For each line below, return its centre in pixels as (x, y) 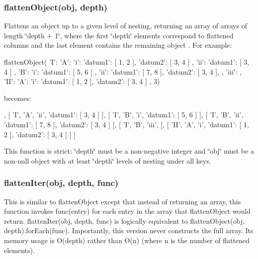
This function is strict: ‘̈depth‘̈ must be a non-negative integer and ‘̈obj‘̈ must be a (129, 151)
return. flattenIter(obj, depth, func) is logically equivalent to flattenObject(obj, (125, 220)
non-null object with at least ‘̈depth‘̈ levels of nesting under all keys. (108, 160)
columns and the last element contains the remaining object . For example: (118, 45)
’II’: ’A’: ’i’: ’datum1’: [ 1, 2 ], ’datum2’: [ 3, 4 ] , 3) (82, 81)
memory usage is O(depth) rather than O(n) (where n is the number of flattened (127, 240)
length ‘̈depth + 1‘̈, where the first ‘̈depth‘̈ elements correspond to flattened (119, 35)
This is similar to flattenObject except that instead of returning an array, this (123, 201)
